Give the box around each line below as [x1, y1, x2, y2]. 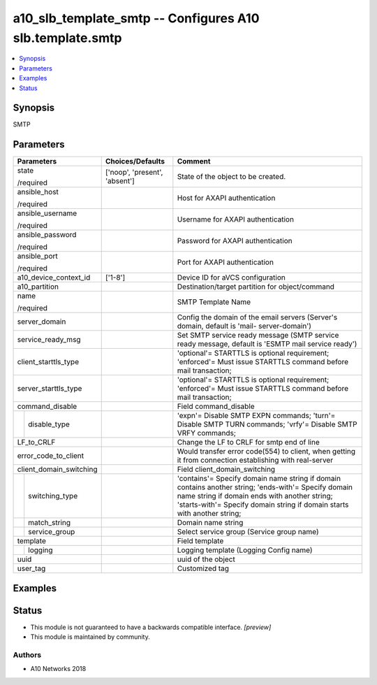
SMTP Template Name [177, 297, 251, 307]
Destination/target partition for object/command [177, 282, 335, 291]
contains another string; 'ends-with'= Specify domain [177, 482, 353, 492]
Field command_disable [177, 402, 255, 412]
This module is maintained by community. [30, 633, 150, 641]
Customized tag [177, 563, 230, 573]
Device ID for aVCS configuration [177, 273, 286, 282]
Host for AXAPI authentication [177, 193, 276, 203]
